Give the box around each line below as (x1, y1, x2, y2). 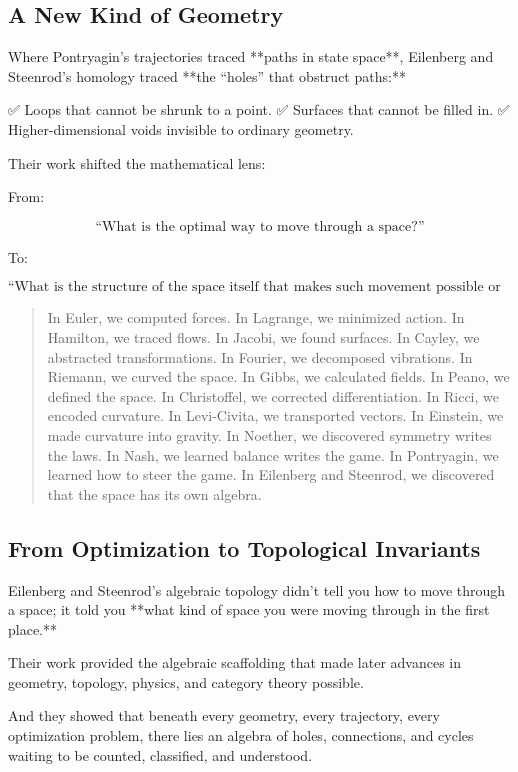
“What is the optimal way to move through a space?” (95, 219, 425, 234)
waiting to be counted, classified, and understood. (8, 744, 313, 765)
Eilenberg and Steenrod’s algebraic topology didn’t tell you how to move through (8, 579, 506, 600)
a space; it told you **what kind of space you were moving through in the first (8, 599, 490, 620)
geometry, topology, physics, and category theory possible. (8, 671, 364, 692)
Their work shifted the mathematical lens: (8, 152, 266, 173)
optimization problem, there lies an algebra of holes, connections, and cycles (8, 725, 474, 746)
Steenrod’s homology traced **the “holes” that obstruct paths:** (8, 65, 406, 86)
